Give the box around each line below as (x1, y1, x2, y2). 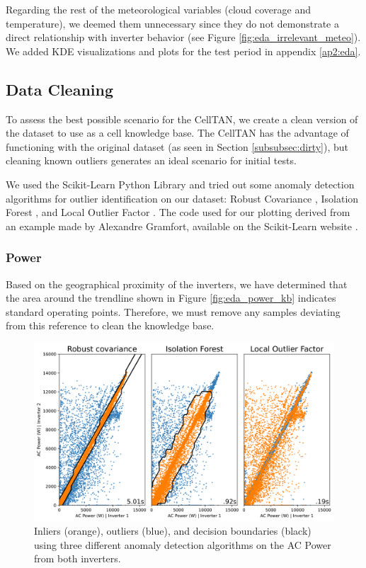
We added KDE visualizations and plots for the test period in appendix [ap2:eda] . (6, 43, 361, 58)
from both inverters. (34, 551, 121, 566)
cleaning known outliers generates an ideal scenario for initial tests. (6, 153, 297, 168)
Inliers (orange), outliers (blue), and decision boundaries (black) (34, 523, 311, 538)
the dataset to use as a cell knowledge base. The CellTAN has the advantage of (6, 125, 349, 140)
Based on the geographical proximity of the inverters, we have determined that (6, 276, 348, 291)
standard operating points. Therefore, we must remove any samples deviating (6, 304, 341, 319)
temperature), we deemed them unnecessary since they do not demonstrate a (6, 16, 339, 30)
